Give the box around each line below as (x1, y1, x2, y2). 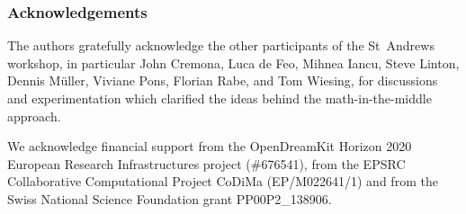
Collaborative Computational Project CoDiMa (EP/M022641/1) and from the (7, 172, 438, 191)
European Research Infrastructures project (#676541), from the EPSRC (7, 154, 406, 173)
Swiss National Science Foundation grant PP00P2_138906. (7, 189, 332, 208)
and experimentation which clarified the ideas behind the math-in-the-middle (7, 89, 432, 107)
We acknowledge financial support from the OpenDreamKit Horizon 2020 (7, 137, 412, 156)
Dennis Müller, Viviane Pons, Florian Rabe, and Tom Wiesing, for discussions (7, 71, 438, 90)
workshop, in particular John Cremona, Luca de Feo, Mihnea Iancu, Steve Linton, (7, 53, 460, 72)
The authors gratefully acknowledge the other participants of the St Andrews (7, 36, 435, 55)
